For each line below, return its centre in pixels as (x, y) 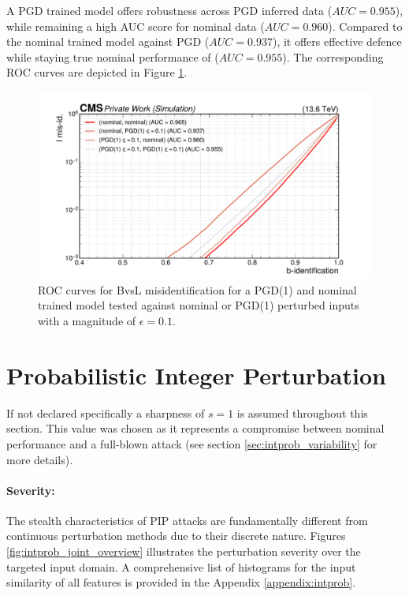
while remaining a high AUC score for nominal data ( (136, 26)
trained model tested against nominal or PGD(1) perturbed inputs (199, 305)
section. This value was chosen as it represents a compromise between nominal (195, 428)
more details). (40, 459)
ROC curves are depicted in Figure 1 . (97, 72)
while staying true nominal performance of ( (113, 56)
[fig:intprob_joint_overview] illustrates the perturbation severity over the (184, 551)
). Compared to (365, 26)
